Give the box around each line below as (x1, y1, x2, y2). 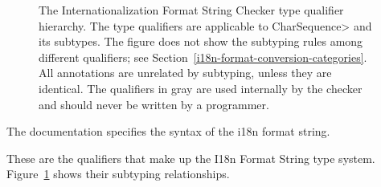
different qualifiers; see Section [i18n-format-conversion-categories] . (39, 48, 367, 65)
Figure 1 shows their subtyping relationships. (6, 165, 230, 182)
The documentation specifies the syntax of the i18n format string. (6, 123, 330, 140)
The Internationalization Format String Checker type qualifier (39, 2, 344, 18)
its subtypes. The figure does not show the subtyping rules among (39, 33, 363, 50)
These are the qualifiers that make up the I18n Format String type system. (6, 149, 375, 166)
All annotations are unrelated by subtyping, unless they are (39, 64, 332, 81)
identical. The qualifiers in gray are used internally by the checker (39, 79, 363, 96)
